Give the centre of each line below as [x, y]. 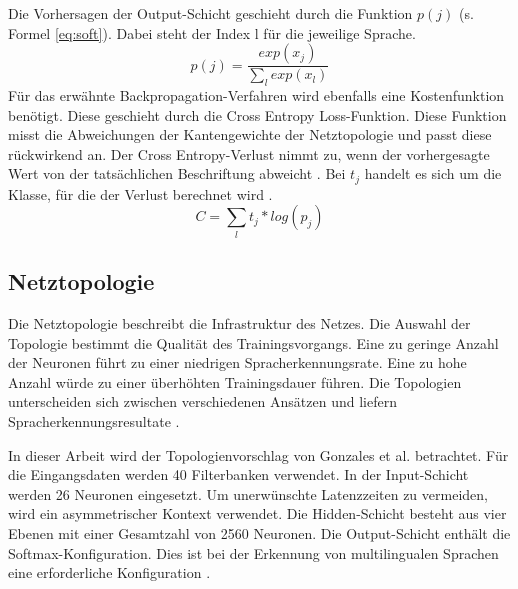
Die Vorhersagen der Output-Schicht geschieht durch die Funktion [210, 13]
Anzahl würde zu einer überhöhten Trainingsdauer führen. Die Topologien [235, 381]
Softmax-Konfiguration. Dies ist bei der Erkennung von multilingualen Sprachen [253, 552]
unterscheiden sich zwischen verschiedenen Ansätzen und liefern [202, 401]
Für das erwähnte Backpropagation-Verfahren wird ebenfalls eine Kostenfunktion [256, 95]
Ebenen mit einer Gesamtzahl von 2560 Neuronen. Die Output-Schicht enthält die [259, 532]
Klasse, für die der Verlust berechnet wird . [140, 193]
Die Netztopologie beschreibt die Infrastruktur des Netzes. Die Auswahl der [239, 322]
